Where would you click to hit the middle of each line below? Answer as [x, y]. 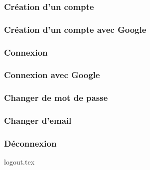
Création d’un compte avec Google [75, 29]
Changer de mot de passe [56, 98]
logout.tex [19, 162]
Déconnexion [30, 143]
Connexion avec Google [52, 75]
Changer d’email [38, 121]
